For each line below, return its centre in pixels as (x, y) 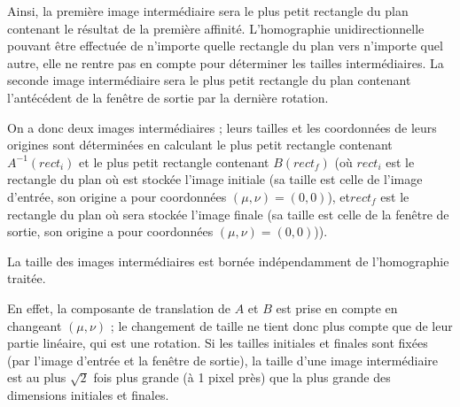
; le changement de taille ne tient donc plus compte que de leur (281, 325)
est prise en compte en (337, 307)
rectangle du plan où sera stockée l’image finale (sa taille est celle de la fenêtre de (228, 214)
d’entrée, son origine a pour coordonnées (117, 196)
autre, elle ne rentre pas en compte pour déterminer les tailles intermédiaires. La (226, 62)
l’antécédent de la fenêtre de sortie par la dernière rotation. (168, 97)
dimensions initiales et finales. (88, 394)
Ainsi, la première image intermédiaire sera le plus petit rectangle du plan (208, 11)
